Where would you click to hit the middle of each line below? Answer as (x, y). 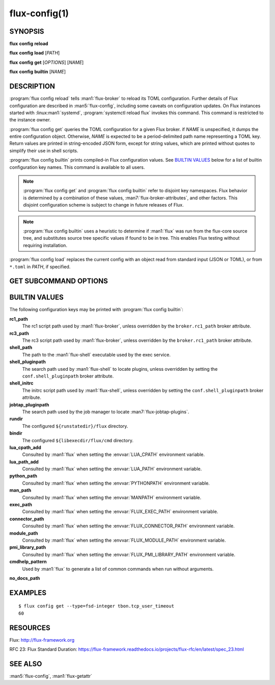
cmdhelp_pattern (28, 562)
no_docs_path (25, 578)
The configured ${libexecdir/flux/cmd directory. (78, 440)
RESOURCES (30, 628)
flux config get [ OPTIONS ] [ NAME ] (47, 62)
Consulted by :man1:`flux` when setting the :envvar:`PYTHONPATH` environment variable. (116, 483)
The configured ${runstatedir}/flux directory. (75, 426)
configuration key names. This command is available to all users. (77, 167)
